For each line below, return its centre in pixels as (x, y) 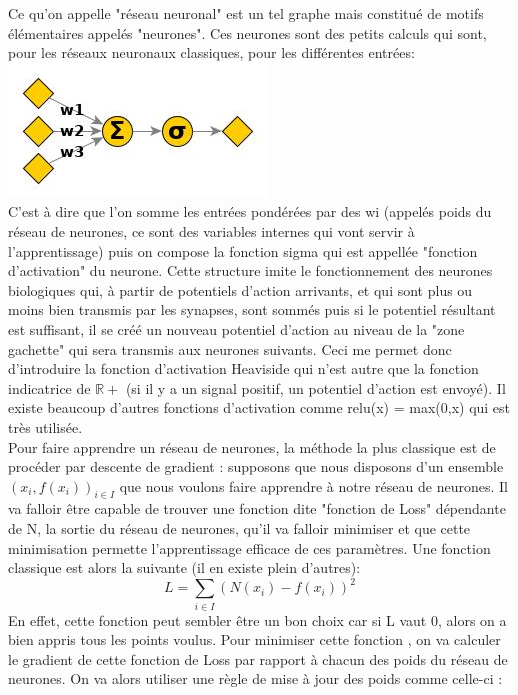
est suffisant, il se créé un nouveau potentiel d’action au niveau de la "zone (236, 328)
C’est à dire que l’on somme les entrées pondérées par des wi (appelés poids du (250, 211)
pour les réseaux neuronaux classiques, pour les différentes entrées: (211, 52)
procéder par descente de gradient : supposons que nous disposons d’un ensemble (256, 466)
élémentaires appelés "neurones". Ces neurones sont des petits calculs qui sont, (247, 32)
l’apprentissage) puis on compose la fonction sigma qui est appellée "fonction (243, 250)
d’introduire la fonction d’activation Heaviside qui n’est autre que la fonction (243, 368)
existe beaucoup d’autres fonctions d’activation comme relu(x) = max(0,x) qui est (259, 407)
